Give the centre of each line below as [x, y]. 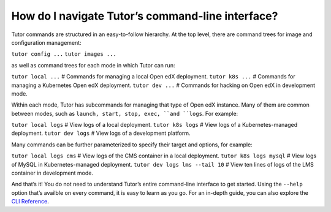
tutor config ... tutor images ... [64, 54]
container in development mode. [52, 173]
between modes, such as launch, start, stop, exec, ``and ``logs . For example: [125, 113]
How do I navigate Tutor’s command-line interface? [145, 16]
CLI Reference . [30, 202]
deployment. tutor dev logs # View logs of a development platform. [101, 133]
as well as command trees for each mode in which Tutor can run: [93, 65]
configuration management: [47, 42]
